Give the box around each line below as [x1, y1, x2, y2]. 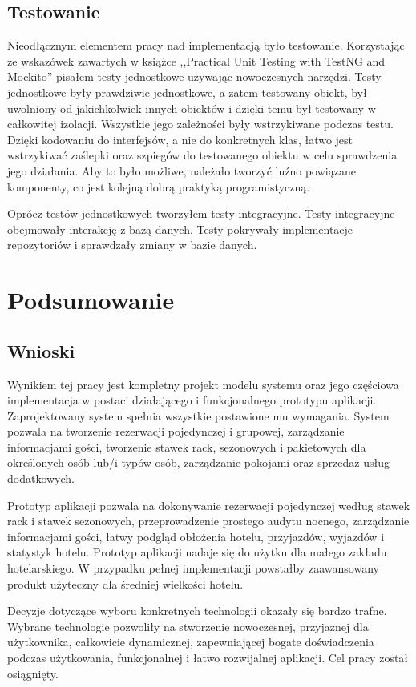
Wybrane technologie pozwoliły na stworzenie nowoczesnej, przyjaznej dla [7, 617, 369, 634]
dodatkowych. [7, 470, 75, 487]
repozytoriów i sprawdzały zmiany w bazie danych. [7, 236, 257, 253]
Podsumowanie [7, 283, 175, 316]
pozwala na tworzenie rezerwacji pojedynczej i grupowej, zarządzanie [7, 423, 345, 440]
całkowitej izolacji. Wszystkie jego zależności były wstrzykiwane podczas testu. [7, 115, 394, 132]
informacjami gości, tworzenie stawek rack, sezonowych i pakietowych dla [7, 438, 366, 455]
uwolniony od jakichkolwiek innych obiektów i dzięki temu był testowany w [7, 99, 376, 116]
